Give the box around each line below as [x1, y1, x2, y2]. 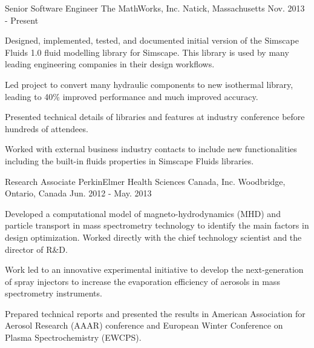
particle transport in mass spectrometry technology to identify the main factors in [5, 219, 309, 232]
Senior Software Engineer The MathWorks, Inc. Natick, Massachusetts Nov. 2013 [5, 2, 305, 14]
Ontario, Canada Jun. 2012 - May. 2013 [5, 187, 152, 199]
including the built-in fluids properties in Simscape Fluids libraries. [5, 154, 254, 167]
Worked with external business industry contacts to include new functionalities [5, 142, 297, 155]
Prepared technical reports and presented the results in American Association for [5, 307, 306, 320]
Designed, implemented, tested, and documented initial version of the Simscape [5, 34, 299, 47]
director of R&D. [5, 243, 68, 255]
